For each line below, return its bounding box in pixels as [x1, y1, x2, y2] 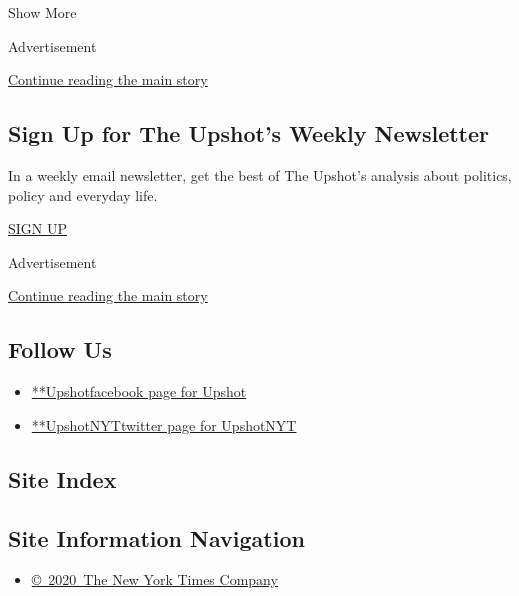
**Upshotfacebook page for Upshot [31, 381, 247, 402]
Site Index [8, 463, 117, 494]
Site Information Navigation [8, 522, 305, 553]
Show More [8, 2, 77, 22]
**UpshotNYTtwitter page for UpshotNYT [31, 414, 297, 435]
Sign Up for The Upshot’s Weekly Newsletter [8, 118, 490, 149]
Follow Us [8, 334, 112, 365]
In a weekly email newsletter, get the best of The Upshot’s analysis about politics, [8, 164, 512, 185]
